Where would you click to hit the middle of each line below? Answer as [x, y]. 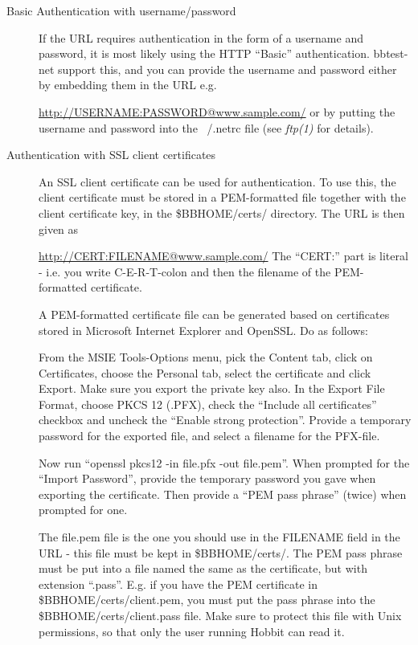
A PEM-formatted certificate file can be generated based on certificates [214, 314]
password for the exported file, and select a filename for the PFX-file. [209, 436]
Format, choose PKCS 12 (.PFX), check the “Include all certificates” [208, 404]
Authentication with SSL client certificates [111, 155]
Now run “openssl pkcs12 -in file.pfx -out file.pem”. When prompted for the [224, 462]
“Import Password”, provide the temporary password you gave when [207, 478]
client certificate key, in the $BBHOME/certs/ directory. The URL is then [222, 212]
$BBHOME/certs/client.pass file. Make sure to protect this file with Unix [220, 615]
